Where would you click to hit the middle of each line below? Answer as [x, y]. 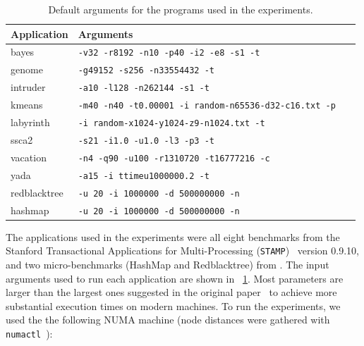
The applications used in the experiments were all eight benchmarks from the [173, 236]
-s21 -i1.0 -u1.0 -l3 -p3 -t [146, 141]
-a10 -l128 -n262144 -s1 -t [144, 88]
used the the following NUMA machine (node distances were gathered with [168, 320]
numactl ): [29, 333]
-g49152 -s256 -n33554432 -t [146, 71]
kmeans [27, 105]
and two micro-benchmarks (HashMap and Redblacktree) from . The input [168, 264]
